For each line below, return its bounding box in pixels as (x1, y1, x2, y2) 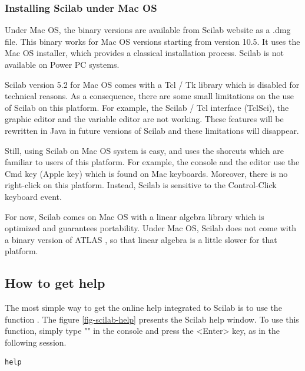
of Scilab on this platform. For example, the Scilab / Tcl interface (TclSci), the (5, 101, 289, 113)
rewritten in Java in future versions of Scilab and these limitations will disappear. (5, 124, 299, 136)
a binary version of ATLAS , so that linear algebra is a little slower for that (5, 233, 277, 245)
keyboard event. (5, 190, 62, 202)
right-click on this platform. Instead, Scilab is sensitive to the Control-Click (5, 179, 277, 191)
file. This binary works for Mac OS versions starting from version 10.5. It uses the (5, 35, 300, 47)
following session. (5, 336, 67, 348)
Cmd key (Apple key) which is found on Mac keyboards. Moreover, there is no (5, 167, 288, 179)
